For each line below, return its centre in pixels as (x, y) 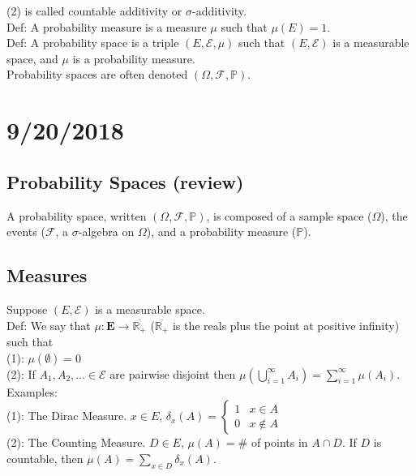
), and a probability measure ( (221, 232)
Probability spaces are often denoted (97, 74)
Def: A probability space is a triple (93, 43)
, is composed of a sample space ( (289, 215)
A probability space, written (77, 215)
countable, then (45, 458)
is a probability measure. (134, 58)
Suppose (27, 309)
